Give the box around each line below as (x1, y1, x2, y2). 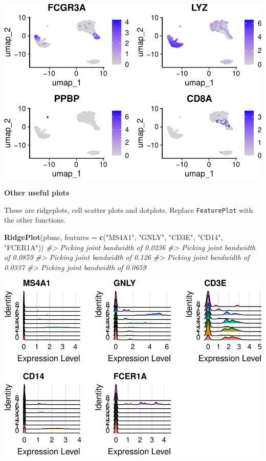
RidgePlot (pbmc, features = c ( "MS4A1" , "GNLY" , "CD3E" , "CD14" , (4, 231, 223, 242)
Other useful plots (4, 187, 70, 198)
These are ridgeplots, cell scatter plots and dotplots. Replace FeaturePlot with (4, 204, 253, 215)
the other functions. (4, 214, 66, 225)
